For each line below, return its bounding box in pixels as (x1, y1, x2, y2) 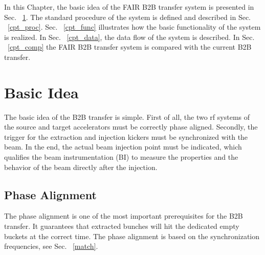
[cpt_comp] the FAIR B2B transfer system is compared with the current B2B (8, 41, 252, 52)
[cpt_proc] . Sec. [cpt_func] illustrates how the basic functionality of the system (8, 22, 261, 32)
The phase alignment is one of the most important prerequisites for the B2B (4, 210, 243, 221)
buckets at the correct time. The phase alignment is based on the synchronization (4, 230, 260, 241)
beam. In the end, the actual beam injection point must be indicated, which (4, 141, 242, 152)
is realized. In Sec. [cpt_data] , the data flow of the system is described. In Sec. (4, 31, 255, 42)
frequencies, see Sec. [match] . (4, 241, 98, 251)
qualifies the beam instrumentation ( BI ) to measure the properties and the (4, 152, 238, 162)
